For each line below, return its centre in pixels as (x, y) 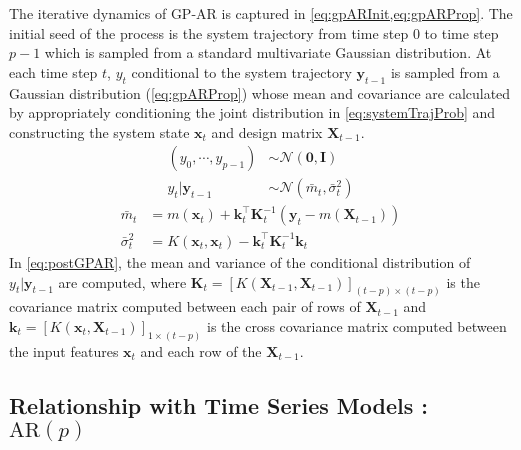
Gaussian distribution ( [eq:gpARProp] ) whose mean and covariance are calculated (260, 92)
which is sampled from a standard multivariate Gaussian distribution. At (268, 52)
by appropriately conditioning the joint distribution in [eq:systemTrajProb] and (252, 112)
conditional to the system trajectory (241, 71)
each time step (53, 71)
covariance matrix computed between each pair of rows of (185, 306)
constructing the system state (99, 131)
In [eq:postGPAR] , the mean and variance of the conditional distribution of (240, 261)
